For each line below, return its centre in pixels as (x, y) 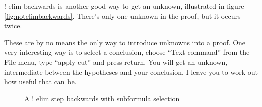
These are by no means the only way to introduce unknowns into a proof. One (125, 42)
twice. (13, 26)
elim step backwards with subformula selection (108, 98)
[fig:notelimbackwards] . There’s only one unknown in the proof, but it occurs (122, 16)
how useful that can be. (40, 82)
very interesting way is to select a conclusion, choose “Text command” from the (127, 52)
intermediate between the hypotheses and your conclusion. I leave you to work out (131, 72)
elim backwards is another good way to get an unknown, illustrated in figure (126, 6)
